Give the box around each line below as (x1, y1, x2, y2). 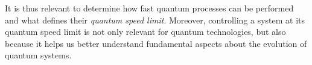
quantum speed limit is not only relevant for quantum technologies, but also (5, 25, 286, 38)
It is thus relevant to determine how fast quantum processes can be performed (5, 2, 294, 14)
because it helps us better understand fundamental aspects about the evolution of (5, 37, 307, 49)
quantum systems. (5, 49, 72, 61)
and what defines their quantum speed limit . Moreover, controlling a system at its (5, 13, 305, 26)
